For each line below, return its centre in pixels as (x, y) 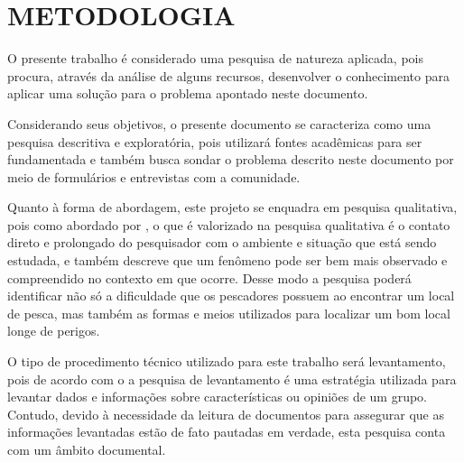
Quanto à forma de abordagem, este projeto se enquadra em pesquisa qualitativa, (232, 207)
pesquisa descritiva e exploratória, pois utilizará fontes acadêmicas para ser (215, 141)
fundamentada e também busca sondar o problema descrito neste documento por (231, 159)
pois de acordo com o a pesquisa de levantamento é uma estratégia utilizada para (232, 379)
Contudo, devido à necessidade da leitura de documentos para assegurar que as (226, 414)
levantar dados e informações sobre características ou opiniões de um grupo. (218, 397)
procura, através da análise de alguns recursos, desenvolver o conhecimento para (228, 75)
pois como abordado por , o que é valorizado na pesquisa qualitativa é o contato (229, 224)
